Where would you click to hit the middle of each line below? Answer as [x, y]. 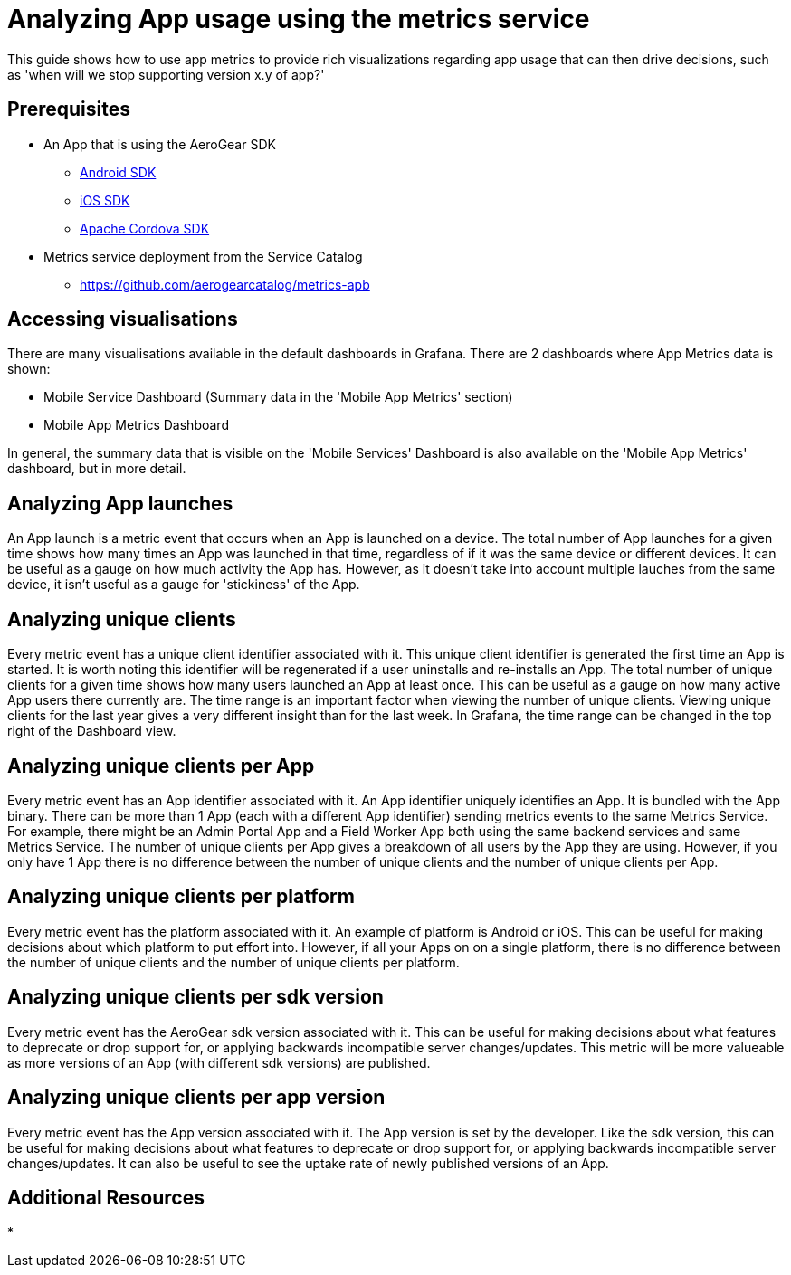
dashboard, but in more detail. [97, 469]
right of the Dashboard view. [92, 731]
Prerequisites [69, 109]
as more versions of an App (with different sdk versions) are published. [219, 1062]
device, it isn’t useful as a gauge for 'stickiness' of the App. [184, 585]
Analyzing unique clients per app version [196, 1098]
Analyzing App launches [120, 503]
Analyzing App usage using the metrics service [299, 19]
